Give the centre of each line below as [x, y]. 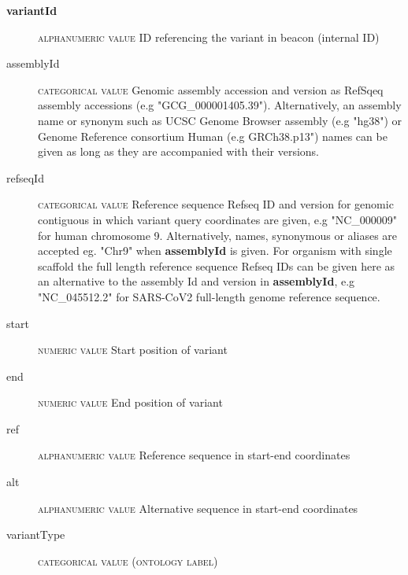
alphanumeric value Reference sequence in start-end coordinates [194, 455]
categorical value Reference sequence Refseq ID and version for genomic [216, 204]
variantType [36, 534]
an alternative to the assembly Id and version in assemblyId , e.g [197, 281]
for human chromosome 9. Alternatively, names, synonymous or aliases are [218, 235]
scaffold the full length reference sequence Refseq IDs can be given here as [217, 265]
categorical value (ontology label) [128, 560]
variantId [32, 10]
